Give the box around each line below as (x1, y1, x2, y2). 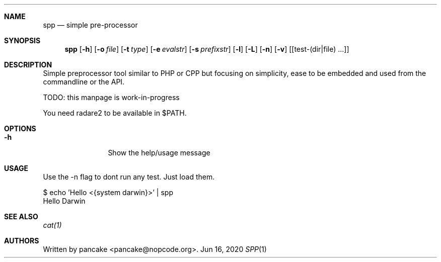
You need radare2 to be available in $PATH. (43, 109, 187, 117)
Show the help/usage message (108, 148, 210, 157)
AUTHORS (4, 236, 39, 245)
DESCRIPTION (4, 60, 52, 69)
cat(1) (43, 221, 62, 229)
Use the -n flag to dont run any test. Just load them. (43, 172, 215, 181)
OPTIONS (4, 124, 36, 133)
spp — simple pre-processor (43, 21, 138, 29)
